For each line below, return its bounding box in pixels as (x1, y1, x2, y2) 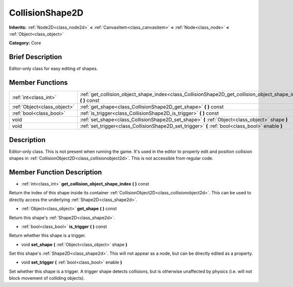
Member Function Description (9, 168, 102, 176)
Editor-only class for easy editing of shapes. (9, 66, 98, 72)
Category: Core (9, 40, 42, 46)
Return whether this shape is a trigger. (9, 232, 86, 239)
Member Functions (9, 79, 68, 87)
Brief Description (9, 53, 62, 61)
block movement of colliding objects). (9, 275, 85, 281)
